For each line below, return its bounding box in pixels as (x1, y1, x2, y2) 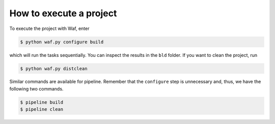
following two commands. (9, 85, 64, 91)
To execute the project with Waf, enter (9, 25, 90, 32)
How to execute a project (9, 8, 117, 19)
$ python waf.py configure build (20, 39, 104, 45)
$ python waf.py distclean (20, 66, 88, 71)
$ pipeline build (20, 99, 64, 105)
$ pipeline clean (20, 107, 64, 112)
